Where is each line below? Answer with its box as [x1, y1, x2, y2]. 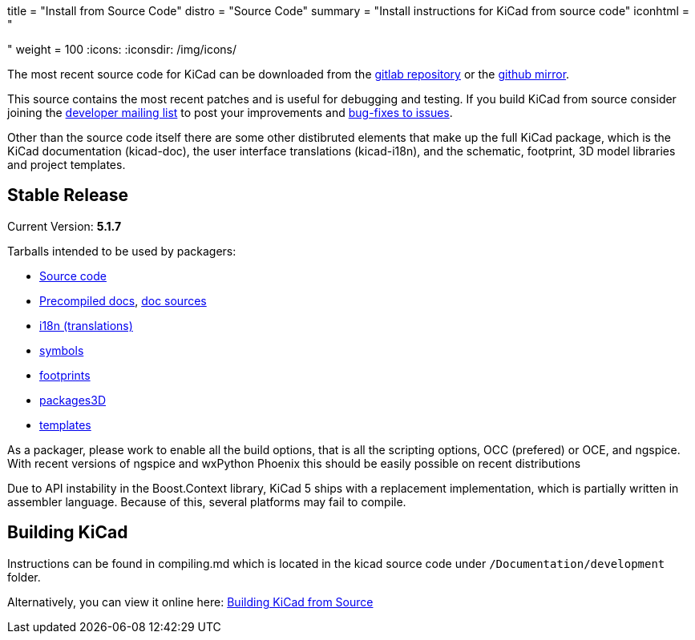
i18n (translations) [39, 318, 133, 332]
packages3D [39, 392, 107, 407]
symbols [39, 343, 84, 357]
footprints [39, 368, 91, 382]
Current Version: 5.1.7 [7, 219, 122, 233]
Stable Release [7, 185, 129, 206]
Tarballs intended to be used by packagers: [7, 244, 236, 258]
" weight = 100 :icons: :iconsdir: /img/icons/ [7, 42, 237, 56]
